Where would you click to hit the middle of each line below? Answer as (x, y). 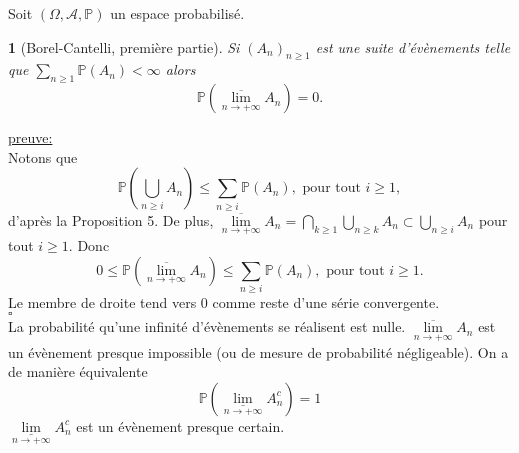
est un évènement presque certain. (180, 425)
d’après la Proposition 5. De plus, (111, 219)
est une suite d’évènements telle (413, 46)
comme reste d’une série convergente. (326, 301)
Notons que (43, 156)
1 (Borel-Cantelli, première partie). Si (124, 46)
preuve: (30, 137)
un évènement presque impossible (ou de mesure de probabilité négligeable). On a (258, 351)
